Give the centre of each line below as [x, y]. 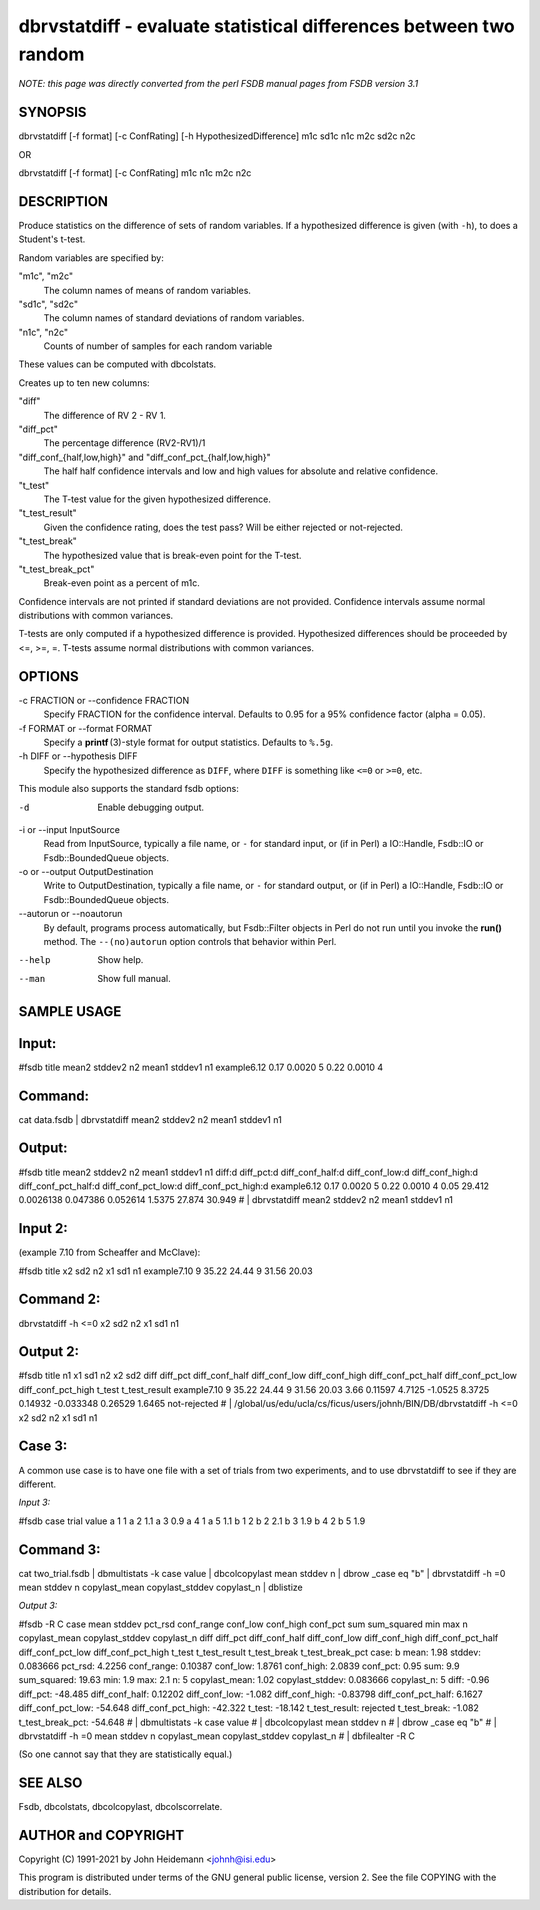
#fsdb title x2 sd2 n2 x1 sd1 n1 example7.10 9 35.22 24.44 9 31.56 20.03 [166, 1271]
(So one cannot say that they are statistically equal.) [125, 1754]
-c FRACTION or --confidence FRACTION [104, 700]
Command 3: [59, 1549]
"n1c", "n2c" [43, 332]
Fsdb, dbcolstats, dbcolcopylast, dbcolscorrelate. [120, 1807]
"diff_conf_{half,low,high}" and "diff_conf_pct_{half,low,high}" [145, 457]
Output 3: [38, 1606]
